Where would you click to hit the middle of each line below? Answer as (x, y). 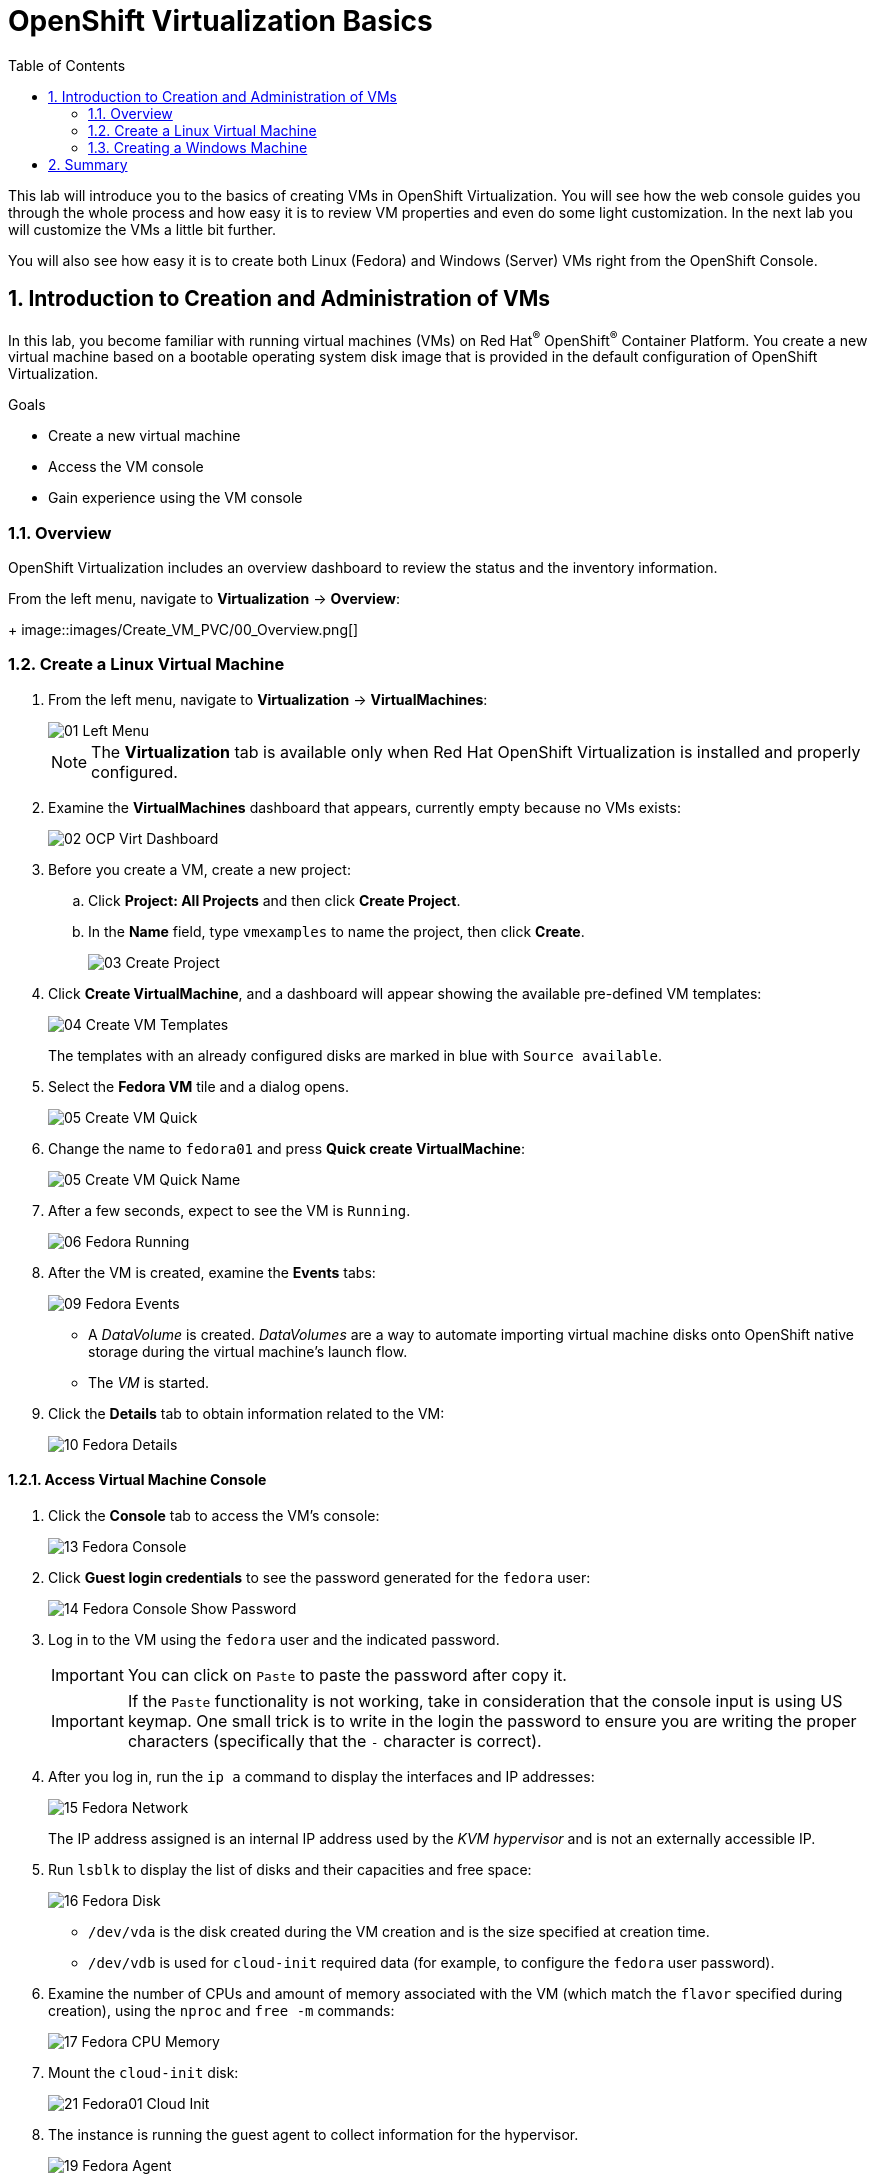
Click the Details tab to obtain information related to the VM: (246, 1413)
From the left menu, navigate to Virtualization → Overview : (204, 598)
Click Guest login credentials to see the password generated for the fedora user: (319, 1577)
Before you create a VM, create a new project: (199, 869)
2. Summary (88, 164)
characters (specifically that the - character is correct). (334, 1740)
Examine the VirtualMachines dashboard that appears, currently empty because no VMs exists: (364, 807)
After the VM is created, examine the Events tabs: (212, 1272)
